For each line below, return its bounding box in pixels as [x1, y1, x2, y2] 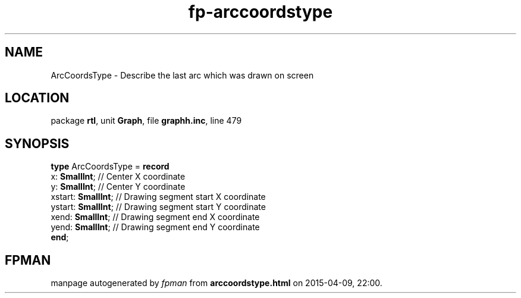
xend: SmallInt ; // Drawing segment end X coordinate [51, 212, 260, 222]
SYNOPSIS [5, 136, 70, 151]
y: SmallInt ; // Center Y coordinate [51, 181, 186, 192]
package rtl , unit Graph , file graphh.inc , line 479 [51, 115, 242, 126]
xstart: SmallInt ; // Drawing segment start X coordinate [51, 192, 266, 202]
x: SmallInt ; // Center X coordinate [51, 171, 186, 182]
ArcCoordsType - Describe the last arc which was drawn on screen [51, 70, 314, 80]
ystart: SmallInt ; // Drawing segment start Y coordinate [51, 202, 266, 212]
